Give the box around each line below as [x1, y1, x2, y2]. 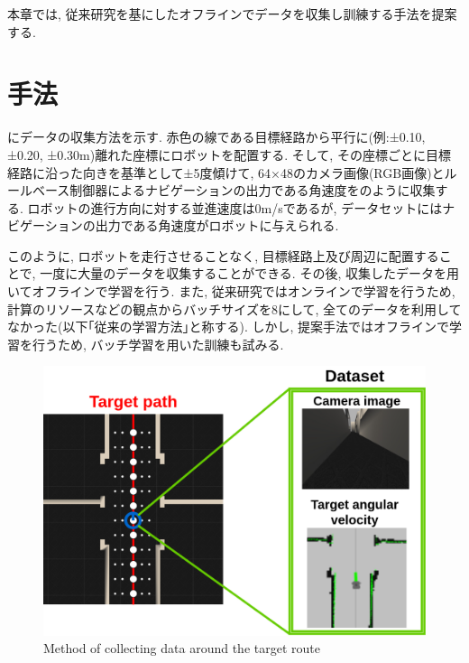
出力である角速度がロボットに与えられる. [95, 216, 339, 235]
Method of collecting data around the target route [43, 639, 320, 658]
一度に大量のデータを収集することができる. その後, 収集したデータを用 [40, 264, 459, 283]
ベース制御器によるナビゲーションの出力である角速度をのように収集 [32, 181, 436, 200]
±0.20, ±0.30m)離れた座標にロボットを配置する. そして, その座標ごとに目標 [7, 145, 451, 163]
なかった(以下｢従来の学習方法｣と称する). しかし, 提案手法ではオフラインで [7, 317, 449, 336]
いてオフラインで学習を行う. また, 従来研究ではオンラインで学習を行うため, [7, 282, 455, 301]
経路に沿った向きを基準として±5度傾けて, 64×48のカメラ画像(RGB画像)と [7, 163, 445, 182]
